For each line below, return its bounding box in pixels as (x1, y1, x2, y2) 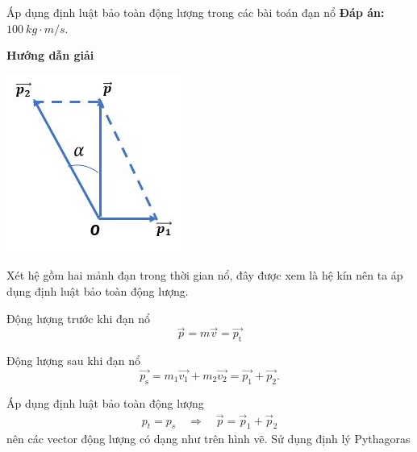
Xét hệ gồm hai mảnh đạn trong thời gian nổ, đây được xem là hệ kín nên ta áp (6, 267, 403, 284)
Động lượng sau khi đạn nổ (6, 352, 140, 369)
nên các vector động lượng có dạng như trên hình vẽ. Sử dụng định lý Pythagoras (6, 430, 411, 447)
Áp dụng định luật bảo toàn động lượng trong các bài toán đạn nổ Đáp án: (6, 4, 385, 20)
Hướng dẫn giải (6, 47, 94, 64)
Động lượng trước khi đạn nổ (6, 309, 150, 326)
